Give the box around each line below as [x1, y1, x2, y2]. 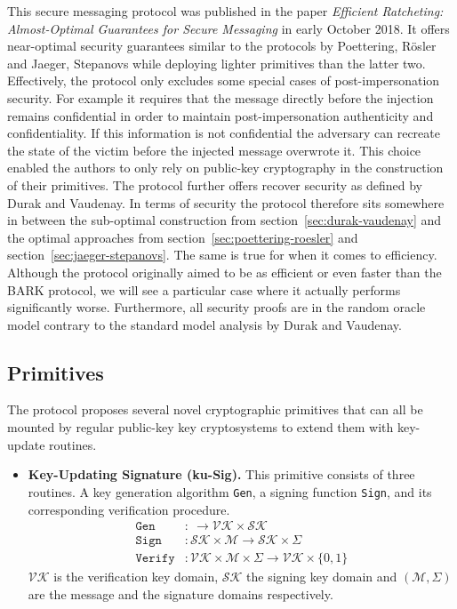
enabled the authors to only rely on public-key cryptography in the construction [7, 158, 444, 177]
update [7, 435, 45, 453]
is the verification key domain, [53, 567, 219, 586]
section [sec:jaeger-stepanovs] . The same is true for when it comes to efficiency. [7, 245, 437, 264]
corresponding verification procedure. [28, 500, 230, 518]
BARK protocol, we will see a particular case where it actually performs [7, 280, 401, 299]
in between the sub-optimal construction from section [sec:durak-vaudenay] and [7, 211, 442, 229]
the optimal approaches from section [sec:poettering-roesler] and [7, 228, 358, 246]
